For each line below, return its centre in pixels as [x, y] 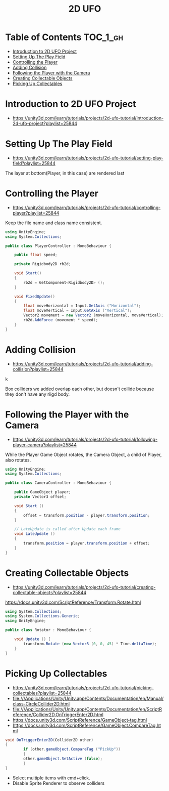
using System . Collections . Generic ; [43, 616]
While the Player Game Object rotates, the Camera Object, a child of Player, [83, 454]
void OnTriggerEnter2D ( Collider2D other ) [49, 740]
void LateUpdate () [35, 534]
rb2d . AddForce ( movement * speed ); [61, 320]
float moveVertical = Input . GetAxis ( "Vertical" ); [78, 311]
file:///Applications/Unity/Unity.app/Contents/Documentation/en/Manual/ [88, 698]
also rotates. [18, 460]
